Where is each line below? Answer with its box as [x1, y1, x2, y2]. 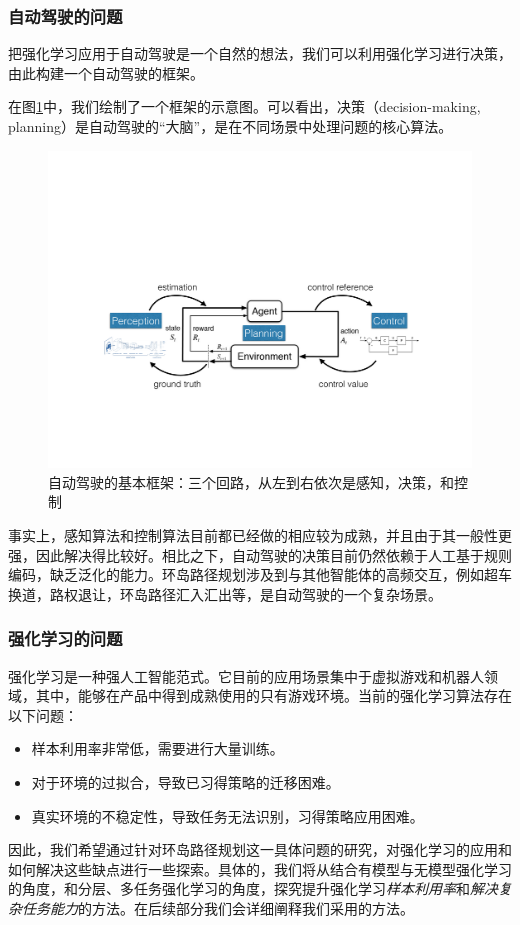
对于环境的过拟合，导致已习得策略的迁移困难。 [31, 771, 340, 792]
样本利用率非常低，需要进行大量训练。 [31, 738, 284, 759]
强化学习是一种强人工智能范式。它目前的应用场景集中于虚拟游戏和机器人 [8, 665, 484, 686]
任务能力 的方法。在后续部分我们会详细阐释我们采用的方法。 [21, 897, 414, 918]
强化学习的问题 [8, 626, 123, 651]
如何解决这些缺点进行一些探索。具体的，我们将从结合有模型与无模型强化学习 [8, 858, 512, 879]
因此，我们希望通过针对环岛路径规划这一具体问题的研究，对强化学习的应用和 [8, 839, 512, 860]
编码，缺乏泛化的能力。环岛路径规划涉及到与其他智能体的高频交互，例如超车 [8, 564, 512, 585]
